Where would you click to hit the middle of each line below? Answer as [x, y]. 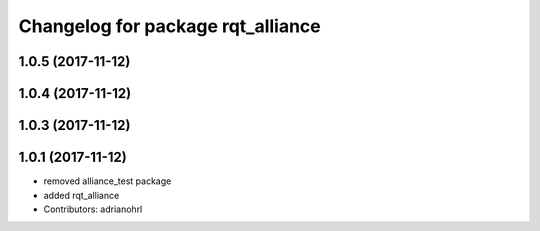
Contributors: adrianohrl [93, 209]
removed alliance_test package [107, 181]
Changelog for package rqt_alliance [169, 26]
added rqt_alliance [81, 195]
